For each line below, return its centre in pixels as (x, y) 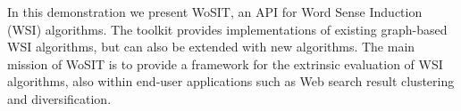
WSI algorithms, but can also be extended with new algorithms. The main (211, 47)
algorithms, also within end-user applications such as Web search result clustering (231, 81)
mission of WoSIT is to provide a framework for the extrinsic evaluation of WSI (225, 63)
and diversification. (59, 98)
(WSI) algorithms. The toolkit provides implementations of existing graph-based (227, 29)
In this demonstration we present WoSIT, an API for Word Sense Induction (215, 12)
